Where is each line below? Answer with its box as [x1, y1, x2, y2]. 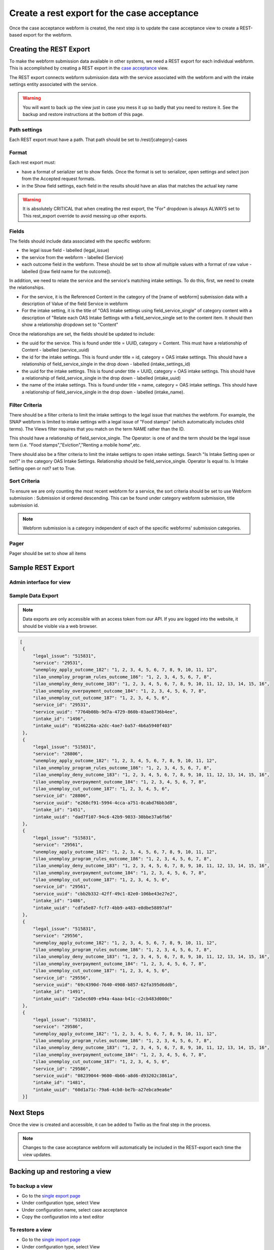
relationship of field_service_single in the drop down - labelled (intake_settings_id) [21, 361, 191, 367]
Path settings [9, 126, 42, 133]
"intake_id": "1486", [32, 898, 86, 903]
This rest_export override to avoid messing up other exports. [22, 212, 147, 218]
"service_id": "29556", [32, 975, 91, 980]
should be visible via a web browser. [22, 623, 97, 629]
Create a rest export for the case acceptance [9, 7, 199, 18]
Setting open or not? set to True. [9, 465, 76, 471]
